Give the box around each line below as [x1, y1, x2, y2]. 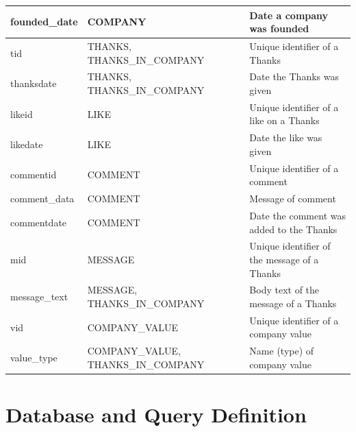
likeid [10, 106, 33, 121]
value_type [10, 350, 58, 365]
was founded [249, 21, 309, 36]
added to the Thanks [249, 221, 338, 236]
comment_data [10, 191, 75, 206]
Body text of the [249, 283, 320, 297]
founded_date [10, 14, 78, 29]
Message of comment [249, 191, 336, 206]
